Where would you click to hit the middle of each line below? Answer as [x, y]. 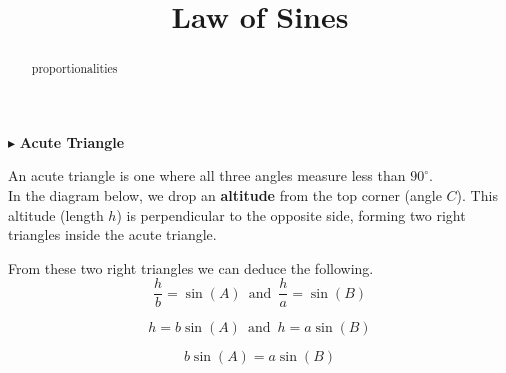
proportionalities [74, 68]
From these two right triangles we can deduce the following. [191, 267]
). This [477, 195]
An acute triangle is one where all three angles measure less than [207, 175]
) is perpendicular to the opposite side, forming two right [291, 214]
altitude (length [56, 214]
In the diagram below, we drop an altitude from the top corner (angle [225, 195]
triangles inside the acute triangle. [112, 234]
